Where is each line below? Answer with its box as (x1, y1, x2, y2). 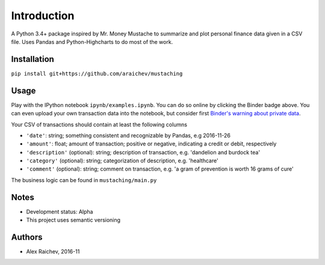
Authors (11, 232, 43, 242)
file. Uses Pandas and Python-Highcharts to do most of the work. (11, 38, 173, 45)
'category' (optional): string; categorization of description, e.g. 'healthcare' (26, 157, 219, 165)
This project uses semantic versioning (26, 216, 120, 224)
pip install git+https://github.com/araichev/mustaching (11, 70, 183, 77)
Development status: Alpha (26, 208, 93, 215)
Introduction (11, 9, 75, 22)
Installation (11, 54, 54, 64)
